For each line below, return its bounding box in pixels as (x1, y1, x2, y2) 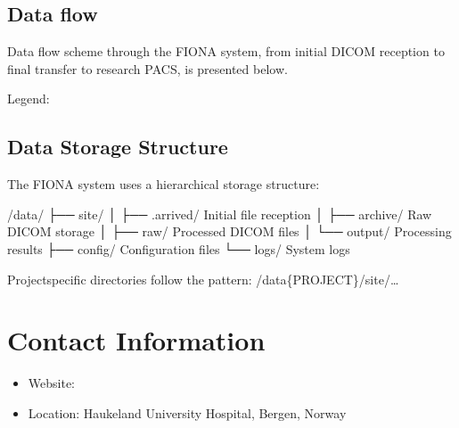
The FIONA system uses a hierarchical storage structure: (7, 175, 320, 193)
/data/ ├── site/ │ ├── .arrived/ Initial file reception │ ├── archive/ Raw (7, 204, 432, 223)
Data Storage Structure (7, 133, 228, 160)
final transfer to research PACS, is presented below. (7, 59, 288, 78)
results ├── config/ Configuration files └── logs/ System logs (7, 239, 350, 258)
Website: (28, 374, 75, 392)
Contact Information (7, 322, 266, 358)
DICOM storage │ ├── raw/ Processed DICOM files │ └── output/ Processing (7, 222, 452, 241)
